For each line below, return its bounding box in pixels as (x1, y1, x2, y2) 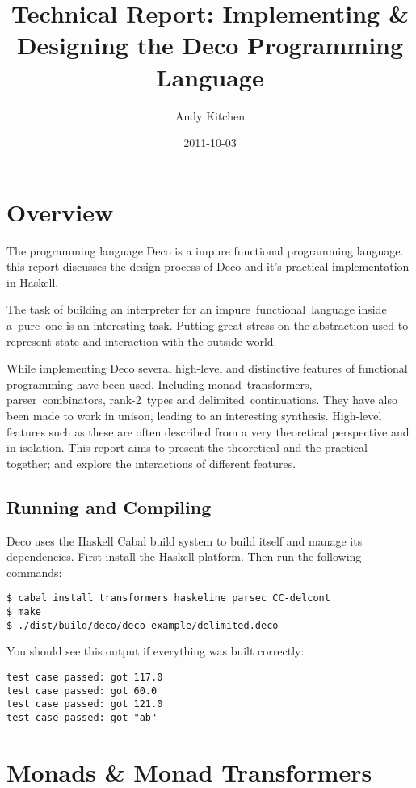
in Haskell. (6, 273, 59, 290)
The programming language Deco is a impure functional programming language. (6, 242, 404, 259)
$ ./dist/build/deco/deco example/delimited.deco (6, 619, 279, 631)
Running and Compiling (6, 494, 212, 519)
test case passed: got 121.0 (6, 698, 163, 710)
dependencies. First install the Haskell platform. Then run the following (6, 548, 362, 565)
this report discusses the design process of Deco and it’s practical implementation (6, 258, 410, 275)
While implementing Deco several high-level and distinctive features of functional (6, 360, 408, 377)
